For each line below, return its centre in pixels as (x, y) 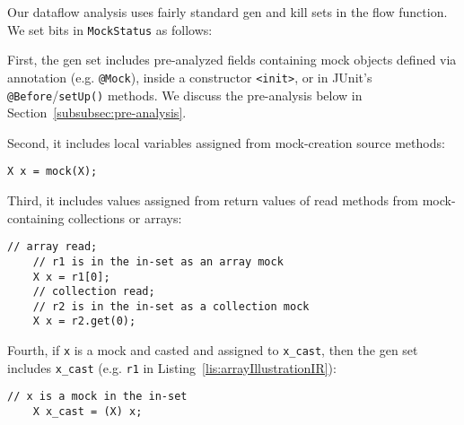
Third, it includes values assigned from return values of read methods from (213, 200)
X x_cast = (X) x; (88, 412)
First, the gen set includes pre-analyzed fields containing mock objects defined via (232, 60)
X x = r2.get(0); (84, 321)
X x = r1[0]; (71, 277)
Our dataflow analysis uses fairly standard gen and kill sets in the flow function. (228, 12)
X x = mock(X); (53, 172)
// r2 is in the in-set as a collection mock (171, 306)
